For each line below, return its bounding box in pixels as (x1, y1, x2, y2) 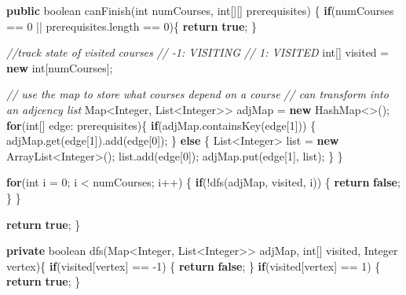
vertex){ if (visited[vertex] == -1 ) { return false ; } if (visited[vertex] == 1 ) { (6, 257, 381, 274)
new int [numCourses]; (6, 59, 113, 76)
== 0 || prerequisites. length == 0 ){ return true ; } (6, 17, 257, 34)
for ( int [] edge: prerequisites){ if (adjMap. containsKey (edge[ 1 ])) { (6, 116, 316, 133)
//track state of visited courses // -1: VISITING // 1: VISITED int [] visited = (6, 44, 390, 61)
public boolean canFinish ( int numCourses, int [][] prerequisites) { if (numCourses (6, 2, 394, 18)
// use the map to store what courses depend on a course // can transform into (6, 86, 389, 102)
